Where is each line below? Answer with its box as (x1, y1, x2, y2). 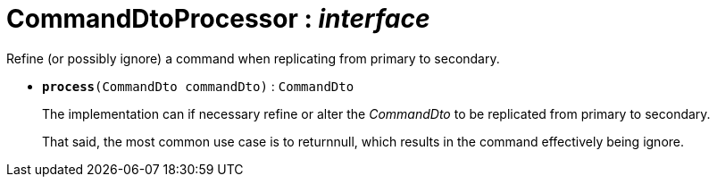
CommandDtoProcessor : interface (6, 4, 430, 34)
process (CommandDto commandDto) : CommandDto (42, 78, 354, 94)
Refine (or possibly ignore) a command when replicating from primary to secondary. (6, 50, 500, 66)
